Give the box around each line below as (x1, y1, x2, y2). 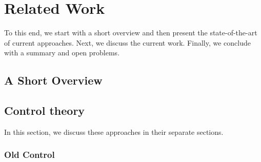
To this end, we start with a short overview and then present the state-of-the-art (4, 27, 257, 38)
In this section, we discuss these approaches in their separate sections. (4, 126, 224, 137)
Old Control (4, 148, 55, 161)
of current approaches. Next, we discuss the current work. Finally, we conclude (4, 37, 251, 48)
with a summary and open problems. (4, 47, 120, 58)
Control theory (4, 103, 85, 118)
